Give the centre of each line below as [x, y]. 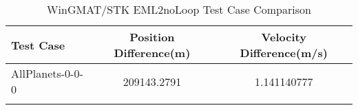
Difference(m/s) [284, 53]
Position [152, 37]
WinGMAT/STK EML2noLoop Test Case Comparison [179, 9]
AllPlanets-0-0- [47, 73]
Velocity [284, 37]
